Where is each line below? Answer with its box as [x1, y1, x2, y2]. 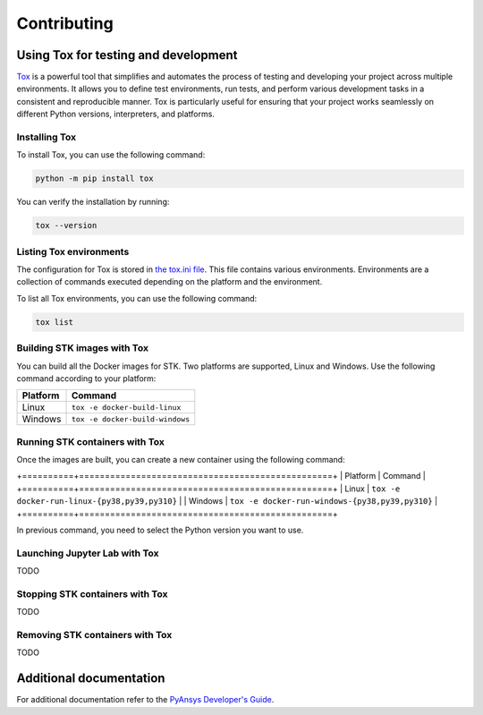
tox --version [35, 220, 97, 231]
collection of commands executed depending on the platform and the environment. [16, 277, 323, 287]
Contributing [16, 13, 114, 33]
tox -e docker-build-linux [71, 403, 182, 412]
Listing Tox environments [16, 245, 130, 258]
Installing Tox [16, 131, 77, 143]
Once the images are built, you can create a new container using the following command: [16, 455, 345, 465]
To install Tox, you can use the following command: [16, 149, 206, 160]
